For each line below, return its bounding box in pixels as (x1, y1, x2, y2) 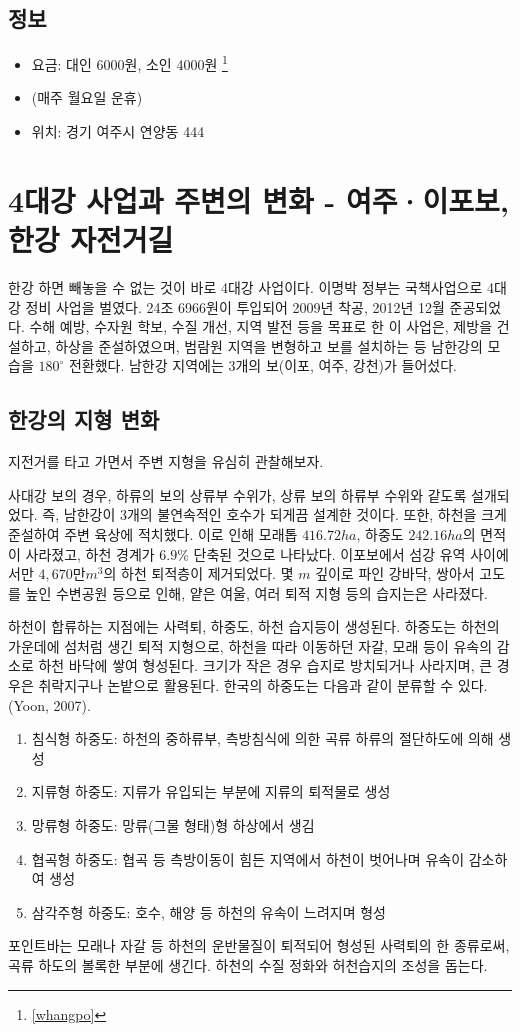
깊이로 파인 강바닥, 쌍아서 (315, 563, 475, 584)
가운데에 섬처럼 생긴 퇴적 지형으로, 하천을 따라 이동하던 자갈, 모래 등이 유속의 (8, 635, 493, 656)
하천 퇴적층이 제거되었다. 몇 (121, 563, 294, 584)
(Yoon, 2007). (8, 694, 91, 715)
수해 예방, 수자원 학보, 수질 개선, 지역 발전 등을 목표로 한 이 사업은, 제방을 (29, 316, 493, 337)
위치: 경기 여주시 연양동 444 (31, 121, 205, 142)
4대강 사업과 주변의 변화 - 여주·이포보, (8, 179, 509, 220)
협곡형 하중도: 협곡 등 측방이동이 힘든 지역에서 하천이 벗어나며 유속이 (31, 848, 465, 869)
